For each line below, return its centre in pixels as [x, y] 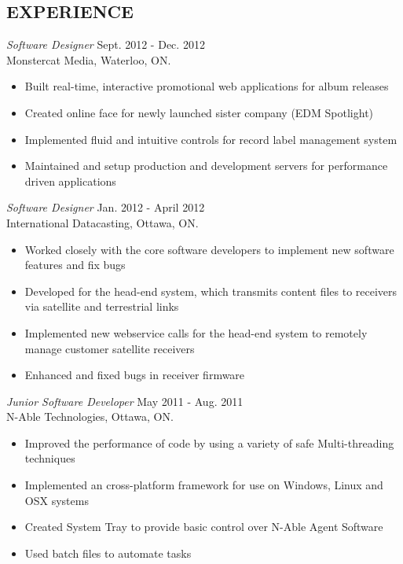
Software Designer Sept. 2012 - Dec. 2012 [106, 44]
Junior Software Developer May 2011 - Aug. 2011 [125, 401]
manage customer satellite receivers [110, 348]
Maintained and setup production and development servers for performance [206, 166]
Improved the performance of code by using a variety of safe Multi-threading [209, 442]
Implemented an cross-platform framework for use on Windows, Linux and [204, 485]
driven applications [70, 181]
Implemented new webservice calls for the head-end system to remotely [196, 332]
